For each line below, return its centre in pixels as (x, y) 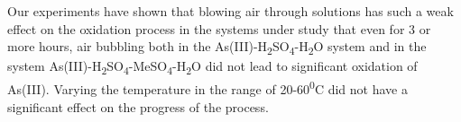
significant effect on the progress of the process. (138, 106)
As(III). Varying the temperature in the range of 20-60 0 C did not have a (207, 88)
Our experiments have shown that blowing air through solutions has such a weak (230, 11)
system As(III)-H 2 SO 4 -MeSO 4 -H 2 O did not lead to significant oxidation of (212, 67)
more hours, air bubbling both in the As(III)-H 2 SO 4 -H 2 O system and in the (217, 47)
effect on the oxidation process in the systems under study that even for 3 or (219, 28)
